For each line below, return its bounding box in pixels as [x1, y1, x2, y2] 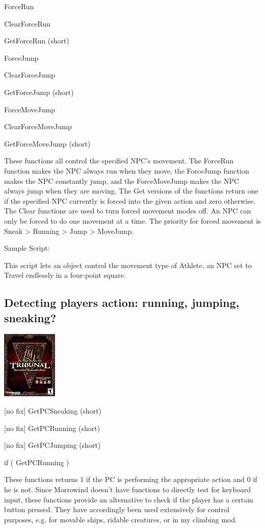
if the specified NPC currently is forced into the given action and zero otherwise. [4, 195, 256, 206]
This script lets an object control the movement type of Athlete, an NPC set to [4, 259, 252, 270]
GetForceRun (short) [4, 35, 69, 46]
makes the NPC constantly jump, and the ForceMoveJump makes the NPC [4, 175, 240, 186]
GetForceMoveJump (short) [4, 138, 91, 149]
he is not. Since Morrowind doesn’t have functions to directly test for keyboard [4, 484, 251, 495]
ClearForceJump [4, 69, 56, 80]
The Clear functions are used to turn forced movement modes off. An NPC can [4, 205, 251, 216]
